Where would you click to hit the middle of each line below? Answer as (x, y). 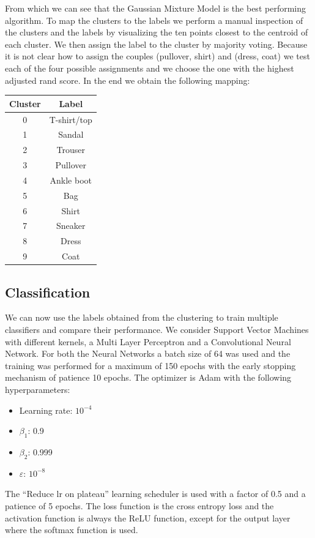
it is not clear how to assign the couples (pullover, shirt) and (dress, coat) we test (157, 56)
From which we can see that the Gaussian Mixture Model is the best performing (155, 8)
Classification (48, 292)
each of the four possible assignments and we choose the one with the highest (150, 68)
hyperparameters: (38, 389)
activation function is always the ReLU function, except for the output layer (148, 517)
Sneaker (71, 226)
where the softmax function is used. (72, 530)
